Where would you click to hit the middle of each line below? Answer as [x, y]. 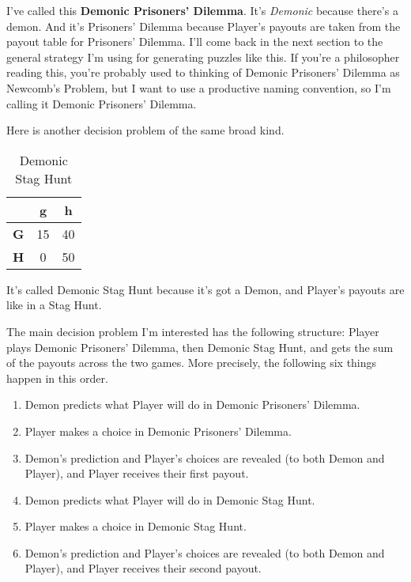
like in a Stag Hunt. [54, 305]
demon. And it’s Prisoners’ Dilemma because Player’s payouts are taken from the [204, 26]
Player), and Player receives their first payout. [137, 473]
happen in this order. [57, 378]
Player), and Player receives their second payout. [143, 568]
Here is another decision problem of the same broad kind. [145, 130]
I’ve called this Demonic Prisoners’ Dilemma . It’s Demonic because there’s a [202, 10]
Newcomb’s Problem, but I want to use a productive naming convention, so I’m [199, 87]
